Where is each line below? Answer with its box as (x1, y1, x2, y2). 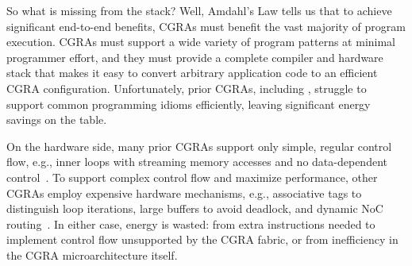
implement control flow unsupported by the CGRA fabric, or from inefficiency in (6, 231, 399, 248)
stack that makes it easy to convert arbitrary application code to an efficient (6, 64, 378, 81)
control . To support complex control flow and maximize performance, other (6, 168, 378, 185)
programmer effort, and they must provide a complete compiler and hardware (6, 48, 383, 65)
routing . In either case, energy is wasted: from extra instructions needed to (6, 215, 375, 232)
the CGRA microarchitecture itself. (6, 246, 178, 263)
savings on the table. (6, 111, 107, 128)
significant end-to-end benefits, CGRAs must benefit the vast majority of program (6, 17, 406, 34)
